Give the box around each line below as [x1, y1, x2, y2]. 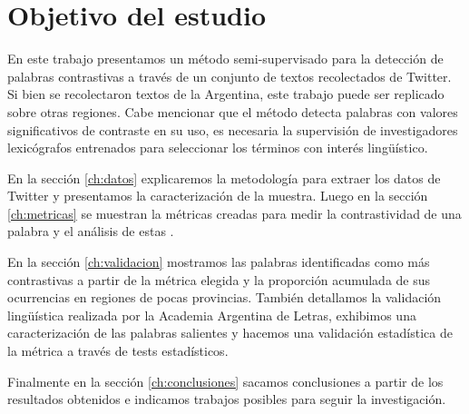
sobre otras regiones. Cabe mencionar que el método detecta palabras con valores [7, 102, 458, 121]
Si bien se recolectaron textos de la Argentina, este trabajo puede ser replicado [7, 84, 445, 103]
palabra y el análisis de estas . [7, 222, 174, 241]
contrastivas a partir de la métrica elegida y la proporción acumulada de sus [7, 270, 431, 289]
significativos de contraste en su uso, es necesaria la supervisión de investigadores [7, 120, 458, 139]
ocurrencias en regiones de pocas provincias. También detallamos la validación [7, 288, 442, 307]
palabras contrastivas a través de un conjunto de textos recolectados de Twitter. [7, 66, 452, 85]
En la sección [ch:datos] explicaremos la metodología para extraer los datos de [7, 168, 441, 187]
